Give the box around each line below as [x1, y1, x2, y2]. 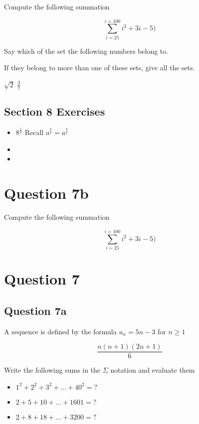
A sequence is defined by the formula [4, 326, 117, 336]
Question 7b [4, 183, 89, 203]
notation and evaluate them [110, 365, 195, 375]
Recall [24, 127, 44, 138]
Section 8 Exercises [4, 104, 105, 119]
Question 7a [4, 302, 67, 318]
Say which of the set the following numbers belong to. [4, 45, 169, 56]
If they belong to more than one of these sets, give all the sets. [4, 62, 195, 73]
